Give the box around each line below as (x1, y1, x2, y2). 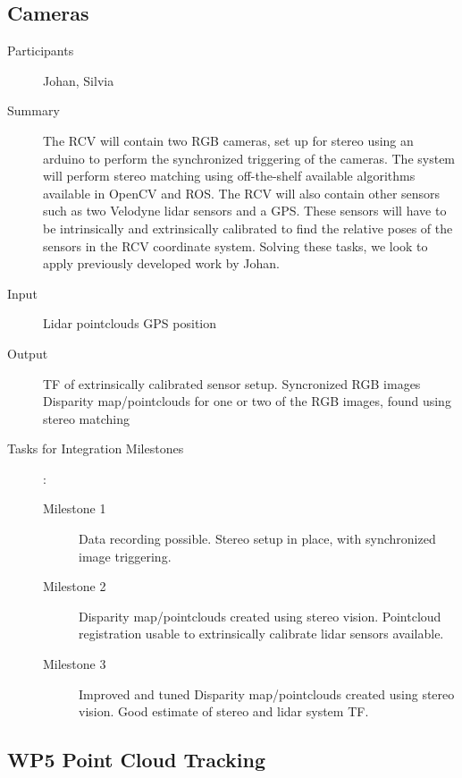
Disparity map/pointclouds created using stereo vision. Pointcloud (79, 606, 441, 625)
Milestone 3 (43, 655, 106, 673)
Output (7, 343, 48, 362)
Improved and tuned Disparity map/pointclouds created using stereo (79, 684, 455, 703)
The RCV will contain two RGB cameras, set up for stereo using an (43, 131, 414, 149)
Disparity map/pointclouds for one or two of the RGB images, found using (43, 392, 451, 410)
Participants (7, 41, 74, 60)
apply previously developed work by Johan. (43, 254, 280, 273)
